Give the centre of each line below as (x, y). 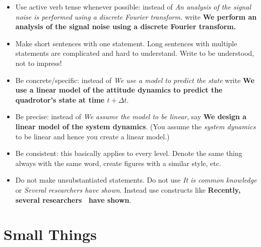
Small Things (50, 234)
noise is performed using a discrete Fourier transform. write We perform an (136, 16)
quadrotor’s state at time (60, 99)
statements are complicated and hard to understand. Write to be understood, (135, 53)
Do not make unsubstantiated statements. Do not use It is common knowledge (136, 180)
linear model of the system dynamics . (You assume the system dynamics (136, 126)
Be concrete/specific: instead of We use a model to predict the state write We (135, 80)
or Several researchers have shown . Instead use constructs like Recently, (128, 189)
